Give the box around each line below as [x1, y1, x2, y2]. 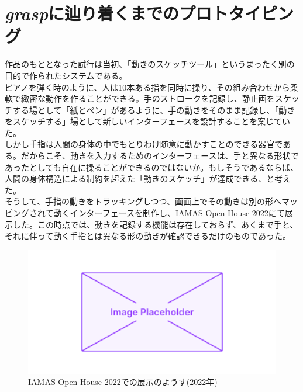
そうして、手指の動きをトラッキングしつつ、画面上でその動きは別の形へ [5, 195, 282, 207]
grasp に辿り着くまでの [5, 1, 180, 26]
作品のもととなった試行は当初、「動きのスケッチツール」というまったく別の [5, 58, 295, 70]
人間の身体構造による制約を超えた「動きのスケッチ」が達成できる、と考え [5, 172, 291, 185]
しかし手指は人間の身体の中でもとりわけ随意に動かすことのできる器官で [5, 138, 283, 150]
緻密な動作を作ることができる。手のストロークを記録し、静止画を [20, 92, 275, 105]
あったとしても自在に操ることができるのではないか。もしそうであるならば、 [5, 161, 299, 173]
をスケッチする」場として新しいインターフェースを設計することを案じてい [5, 115, 291, 127]
